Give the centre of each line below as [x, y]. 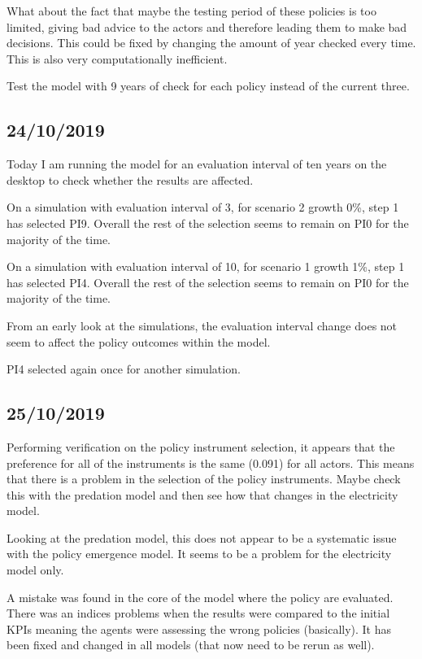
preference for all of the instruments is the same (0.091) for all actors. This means [211, 463]
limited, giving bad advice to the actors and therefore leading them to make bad [207, 26]
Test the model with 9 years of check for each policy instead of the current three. [208, 86]
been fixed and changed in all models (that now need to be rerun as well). [191, 645]
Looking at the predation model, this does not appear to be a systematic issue [202, 537]
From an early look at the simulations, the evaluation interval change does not [202, 325]
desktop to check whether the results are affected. [130, 179]
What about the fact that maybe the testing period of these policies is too [191, 11]
